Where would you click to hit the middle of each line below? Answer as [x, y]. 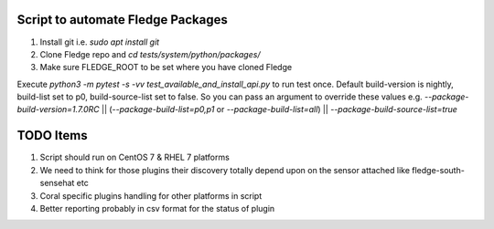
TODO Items [52, 135]
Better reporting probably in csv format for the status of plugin [157, 208]
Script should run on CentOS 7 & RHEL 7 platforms [135, 157]
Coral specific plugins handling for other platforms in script [151, 195]
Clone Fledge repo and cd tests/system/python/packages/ [150, 54]
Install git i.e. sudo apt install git [100, 42]
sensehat [57, 183]
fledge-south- [439, 170]
